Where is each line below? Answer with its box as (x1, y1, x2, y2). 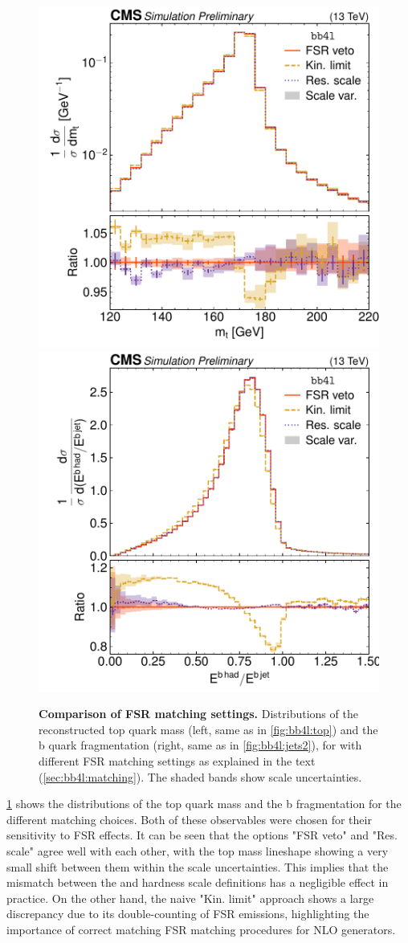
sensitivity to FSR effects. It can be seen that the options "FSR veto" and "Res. (6, 827, 398, 843)
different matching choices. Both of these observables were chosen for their (6, 810, 372, 827)
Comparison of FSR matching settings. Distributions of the (39, 705, 358, 722)
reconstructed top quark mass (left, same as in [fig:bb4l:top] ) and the (39, 721, 378, 737)
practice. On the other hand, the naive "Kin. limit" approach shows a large (6, 889, 374, 906)
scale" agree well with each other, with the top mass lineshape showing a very (6, 842, 389, 859)
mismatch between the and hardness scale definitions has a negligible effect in (6, 874, 389, 891)
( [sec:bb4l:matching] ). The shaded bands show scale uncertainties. (39, 768, 362, 785)
